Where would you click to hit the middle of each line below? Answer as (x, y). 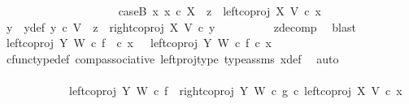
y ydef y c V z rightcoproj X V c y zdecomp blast (181, 26)
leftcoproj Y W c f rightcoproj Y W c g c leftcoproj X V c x (235, 90)
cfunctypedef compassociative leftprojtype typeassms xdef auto (172, 58)
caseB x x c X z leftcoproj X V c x (220, 11)
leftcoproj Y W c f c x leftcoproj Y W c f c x (139, 43)
